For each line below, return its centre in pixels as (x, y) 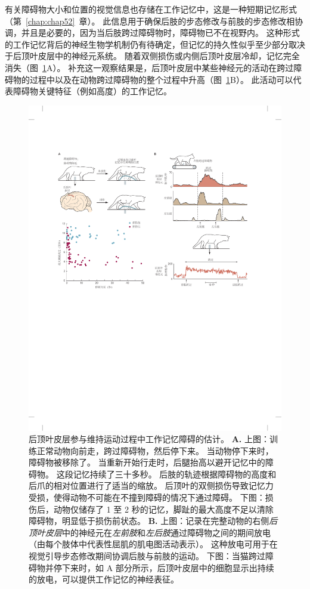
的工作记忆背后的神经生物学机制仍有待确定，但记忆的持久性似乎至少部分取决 (155, 44)
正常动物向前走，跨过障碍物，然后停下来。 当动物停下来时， (155, 450)
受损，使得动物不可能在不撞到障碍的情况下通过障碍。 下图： (147, 497)
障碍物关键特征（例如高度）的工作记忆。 (92, 91)
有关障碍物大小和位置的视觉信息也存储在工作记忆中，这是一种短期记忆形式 (151, 9)
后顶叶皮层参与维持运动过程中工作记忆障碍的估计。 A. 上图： (149, 439)
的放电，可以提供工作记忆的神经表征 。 (104, 579)
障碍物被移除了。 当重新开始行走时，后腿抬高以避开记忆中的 (147, 462)
